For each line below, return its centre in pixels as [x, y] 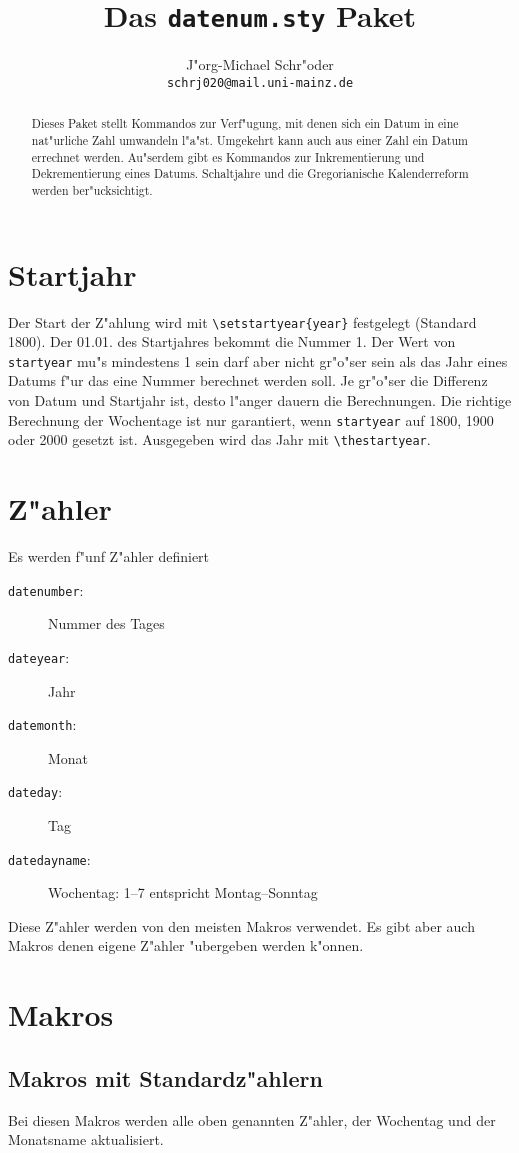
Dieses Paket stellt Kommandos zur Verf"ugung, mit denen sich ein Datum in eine [245, 123]
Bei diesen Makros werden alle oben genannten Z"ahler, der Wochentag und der [252, 1119]
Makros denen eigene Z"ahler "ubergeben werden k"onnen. [186, 945]
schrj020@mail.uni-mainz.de [260, 82]
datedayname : [49, 858]
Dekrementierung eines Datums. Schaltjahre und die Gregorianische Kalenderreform [250, 173]
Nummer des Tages [106, 623]
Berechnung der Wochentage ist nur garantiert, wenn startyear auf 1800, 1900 [251, 419]
